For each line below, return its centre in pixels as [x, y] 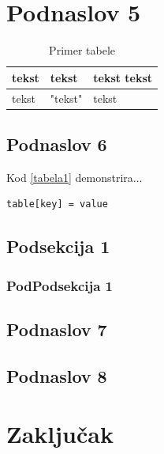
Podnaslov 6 [57, 144]
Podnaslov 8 [57, 375]
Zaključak [60, 434]
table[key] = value [57, 204]
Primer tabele [82, 50]
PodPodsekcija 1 [60, 285]
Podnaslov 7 [57, 329]
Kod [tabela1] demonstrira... [75, 177]
